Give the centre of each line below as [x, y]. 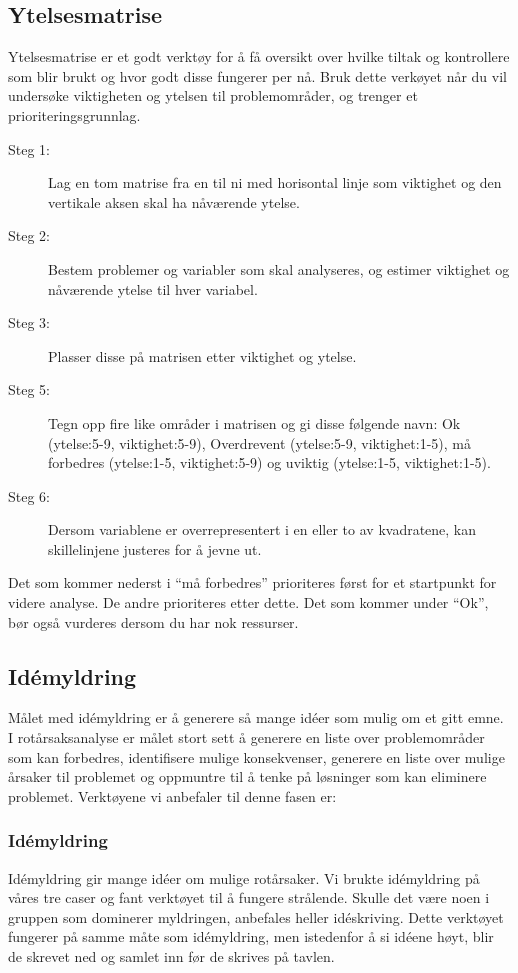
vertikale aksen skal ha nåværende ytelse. [174, 201]
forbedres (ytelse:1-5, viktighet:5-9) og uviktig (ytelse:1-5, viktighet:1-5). [269, 462]
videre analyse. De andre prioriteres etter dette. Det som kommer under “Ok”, [248, 602]
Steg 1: [29, 148]
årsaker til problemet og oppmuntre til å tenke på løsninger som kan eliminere [247, 776]
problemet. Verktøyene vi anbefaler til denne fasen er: [172, 795]
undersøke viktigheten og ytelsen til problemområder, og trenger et [213, 95]
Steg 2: [29, 235]
